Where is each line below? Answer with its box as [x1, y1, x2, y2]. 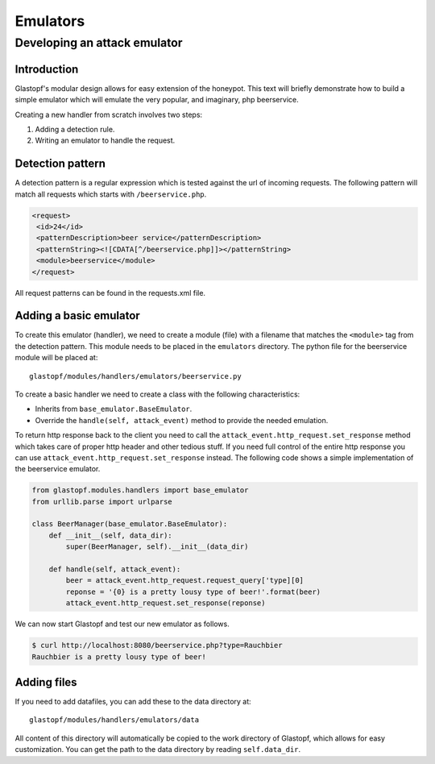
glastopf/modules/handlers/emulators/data [29, 716, 200, 725]
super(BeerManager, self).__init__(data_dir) [65, 542, 249, 551]
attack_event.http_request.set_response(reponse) [65, 599, 266, 608]
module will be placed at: [14, 353, 98, 363]
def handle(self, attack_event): [48, 565, 181, 574]
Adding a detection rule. [35, 124, 115, 134]
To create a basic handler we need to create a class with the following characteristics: [14, 389, 300, 399]
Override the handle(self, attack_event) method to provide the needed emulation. [35, 415, 329, 425]
